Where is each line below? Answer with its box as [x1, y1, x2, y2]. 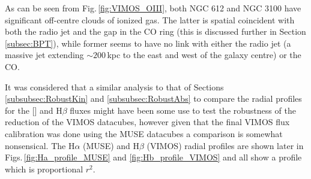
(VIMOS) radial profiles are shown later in [146, 139, 304, 151]
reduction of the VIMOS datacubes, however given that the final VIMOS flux [5, 116, 290, 128]
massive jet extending [5, 48, 84, 61]
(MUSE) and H [83, 139, 140, 151]
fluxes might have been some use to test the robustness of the [70, 104, 296, 116]
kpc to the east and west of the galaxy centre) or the [107, 48, 301, 61]
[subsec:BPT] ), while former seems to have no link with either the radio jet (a [5, 37, 291, 49]
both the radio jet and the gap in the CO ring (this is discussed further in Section [5, 25, 306, 38]
